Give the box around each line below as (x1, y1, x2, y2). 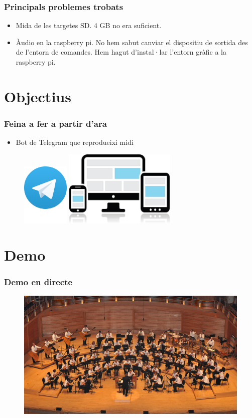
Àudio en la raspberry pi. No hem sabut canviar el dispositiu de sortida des (16, 37, 248, 47)
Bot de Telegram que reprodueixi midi (16, 137, 134, 147)
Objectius (4, 86, 71, 106)
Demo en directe (4, 275, 73, 288)
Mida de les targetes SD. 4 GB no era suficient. (16, 20, 162, 31)
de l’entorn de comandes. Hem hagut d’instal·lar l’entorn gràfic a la (16, 47, 226, 57)
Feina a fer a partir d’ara (4, 117, 107, 129)
